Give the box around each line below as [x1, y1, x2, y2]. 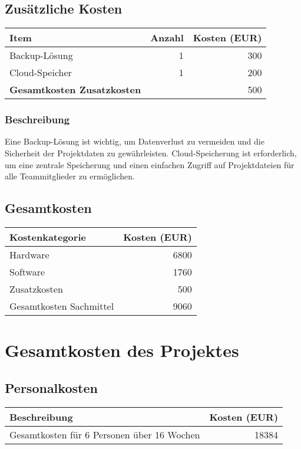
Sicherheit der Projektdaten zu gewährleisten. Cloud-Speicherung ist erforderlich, [5, 147, 297, 159]
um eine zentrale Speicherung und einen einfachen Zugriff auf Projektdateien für [5, 158, 295, 171]
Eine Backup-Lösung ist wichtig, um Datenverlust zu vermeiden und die [5, 135, 264, 148]
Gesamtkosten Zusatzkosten [9, 83, 141, 97]
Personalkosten [5, 378, 98, 396]
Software [9, 265, 45, 278]
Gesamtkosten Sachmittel [9, 299, 114, 313]
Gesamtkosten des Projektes [5, 338, 239, 362]
